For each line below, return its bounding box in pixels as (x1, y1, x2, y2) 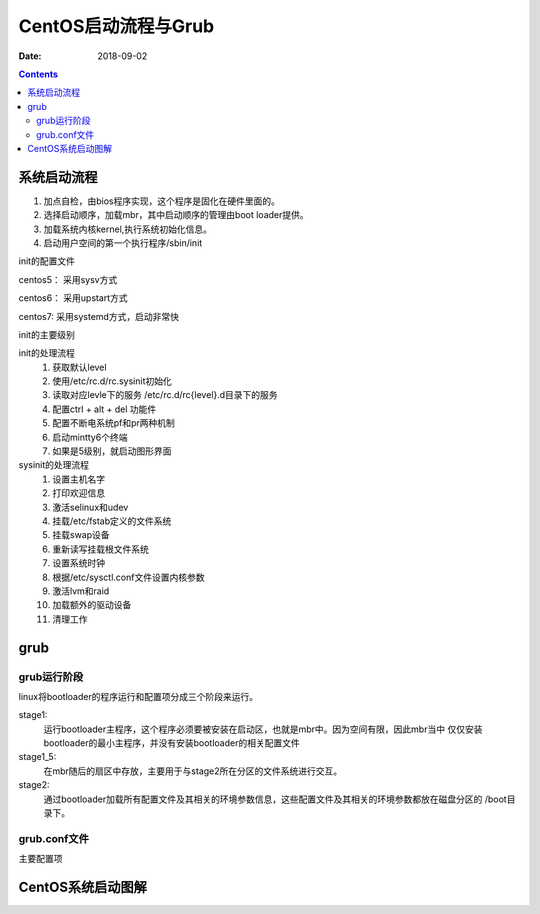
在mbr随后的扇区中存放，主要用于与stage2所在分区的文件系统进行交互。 (43, 765, 343, 777)
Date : (18, 50, 42, 62)
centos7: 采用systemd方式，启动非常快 (18, 310, 180, 322)
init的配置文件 (18, 255, 75, 267)
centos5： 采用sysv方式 (18, 273, 118, 285)
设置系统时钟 (52, 557, 105, 569)
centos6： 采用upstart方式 (18, 292, 129, 304)
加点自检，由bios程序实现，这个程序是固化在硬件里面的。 (43, 195, 280, 207)
